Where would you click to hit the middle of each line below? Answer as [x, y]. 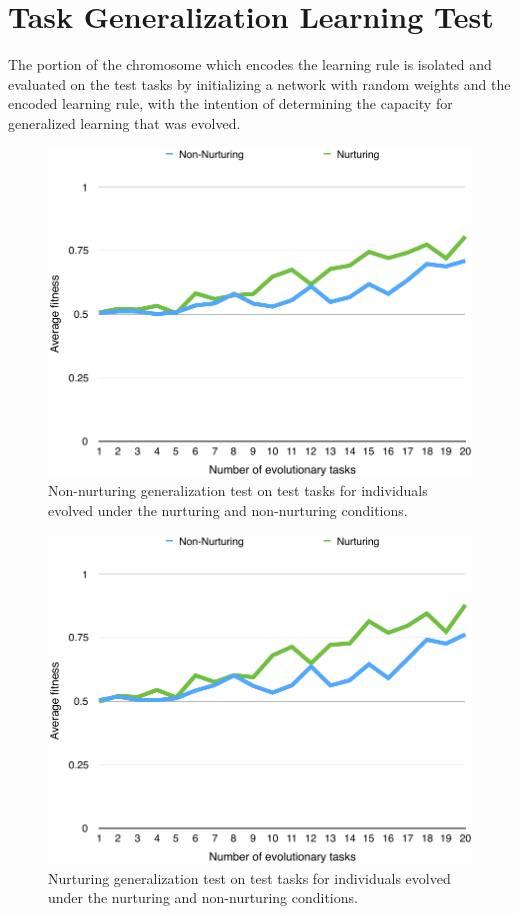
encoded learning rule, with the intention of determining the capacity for [230, 103]
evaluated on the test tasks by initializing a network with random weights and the [259, 83]
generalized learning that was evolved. [124, 122]
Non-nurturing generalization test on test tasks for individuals [238, 490]
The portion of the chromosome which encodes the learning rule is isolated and [250, 64]
